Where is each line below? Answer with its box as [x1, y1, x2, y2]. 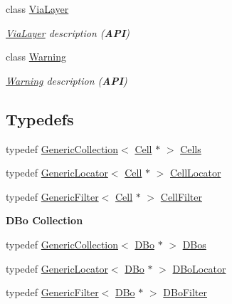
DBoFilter [163, 285, 207, 300]
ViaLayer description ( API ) [6, 25, 130, 40]
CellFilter [160, 189, 202, 204]
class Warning [6, 49, 66, 64]
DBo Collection [6, 213, 83, 228]
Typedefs [6, 108, 74, 130]
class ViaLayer [6, 1, 69, 16]
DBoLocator [172, 261, 226, 276]
